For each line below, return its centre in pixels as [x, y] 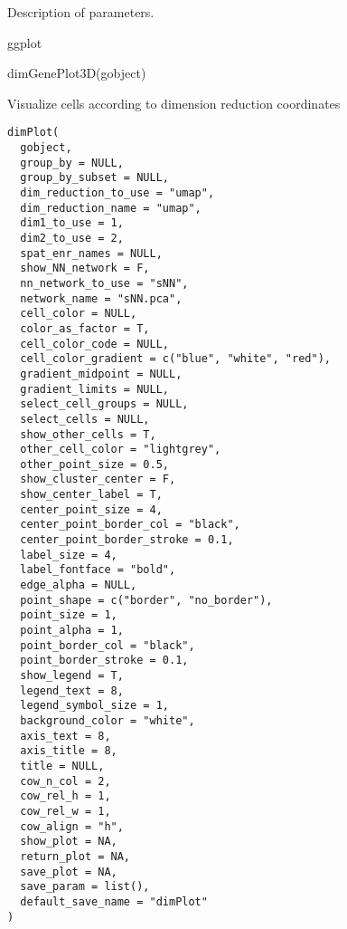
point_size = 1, [69, 615]
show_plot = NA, [69, 842]
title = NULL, [62, 766]
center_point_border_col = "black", [130, 525]
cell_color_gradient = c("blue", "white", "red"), [175, 359]
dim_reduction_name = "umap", [111, 208]
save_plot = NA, [69, 872]
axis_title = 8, [69, 751]
